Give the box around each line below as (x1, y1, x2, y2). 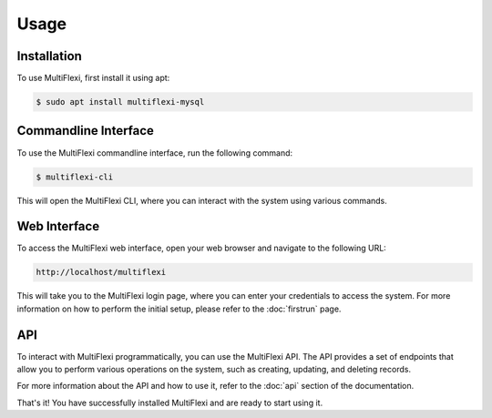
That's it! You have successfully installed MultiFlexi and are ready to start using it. (16, 397, 323, 408)
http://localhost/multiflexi (36, 267, 167, 278)
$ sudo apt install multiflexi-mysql (36, 97, 205, 107)
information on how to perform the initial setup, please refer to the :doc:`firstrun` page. (16, 303, 342, 314)
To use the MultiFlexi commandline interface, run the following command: (16, 147, 293, 158)
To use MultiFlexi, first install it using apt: (16, 73, 170, 84)
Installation (16, 48, 82, 64)
